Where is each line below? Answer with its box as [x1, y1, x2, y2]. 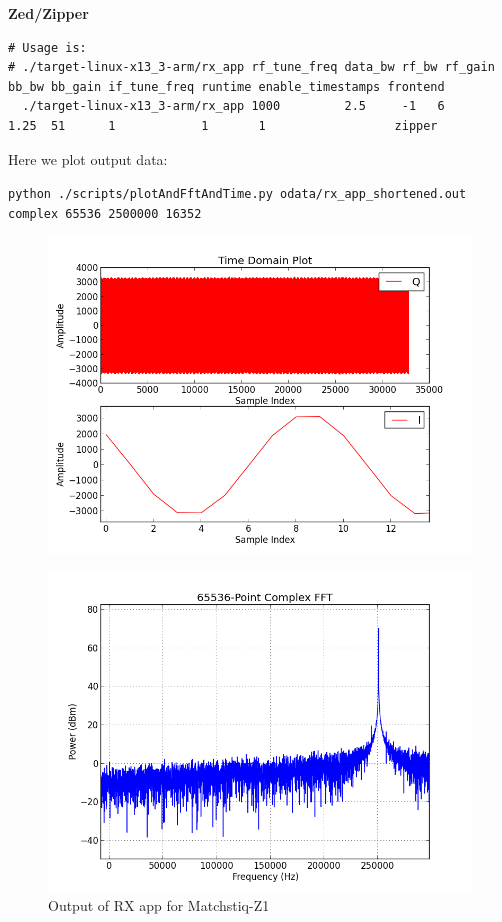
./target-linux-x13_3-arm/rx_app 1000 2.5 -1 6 [22, 99, 445, 114]
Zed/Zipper [8, 3, 89, 23]
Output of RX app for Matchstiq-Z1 [48, 894, 270, 915]
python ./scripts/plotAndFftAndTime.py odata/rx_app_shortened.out [8, 187, 467, 202]
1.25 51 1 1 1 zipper [8, 118, 438, 133]
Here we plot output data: [8, 148, 168, 169]
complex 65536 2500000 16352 [8, 206, 202, 221]
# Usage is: [8, 40, 87, 55]
